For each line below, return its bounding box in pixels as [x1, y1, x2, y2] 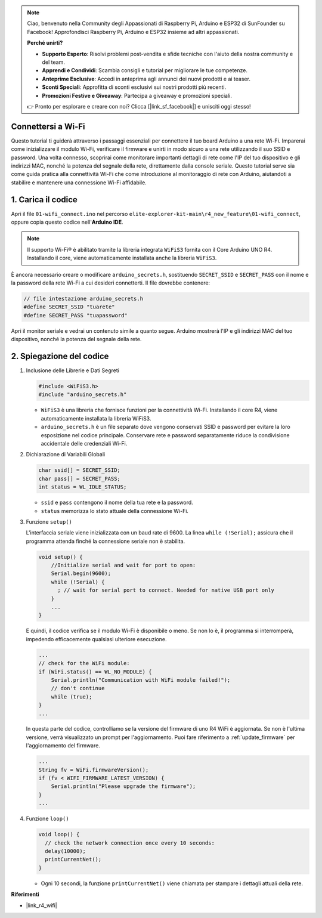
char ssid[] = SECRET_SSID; [38, 467, 120, 474]
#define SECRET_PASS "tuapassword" [23, 312, 128, 319]
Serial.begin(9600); [51, 570, 112, 577]
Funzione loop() [26, 815, 69, 823]
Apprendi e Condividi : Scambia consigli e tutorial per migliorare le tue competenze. [42, 67, 247, 74]
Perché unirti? [27, 39, 63, 47]
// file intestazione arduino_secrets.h [23, 295, 143, 302]
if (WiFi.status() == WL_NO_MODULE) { [38, 668, 152, 675]
